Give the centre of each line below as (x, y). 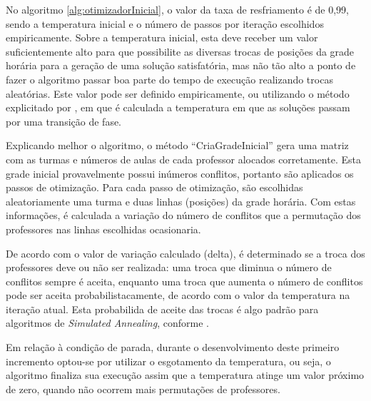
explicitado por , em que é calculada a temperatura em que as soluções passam (178, 107)
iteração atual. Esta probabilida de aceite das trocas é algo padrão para (162, 309)
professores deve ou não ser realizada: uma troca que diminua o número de (169, 267)
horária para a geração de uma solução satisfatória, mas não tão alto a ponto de (181, 65)
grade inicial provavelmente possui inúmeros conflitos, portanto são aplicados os (180, 173)
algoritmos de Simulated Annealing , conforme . (107, 323)
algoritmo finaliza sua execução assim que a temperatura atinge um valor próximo (185, 375)
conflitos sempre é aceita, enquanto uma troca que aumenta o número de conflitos (184, 281)
